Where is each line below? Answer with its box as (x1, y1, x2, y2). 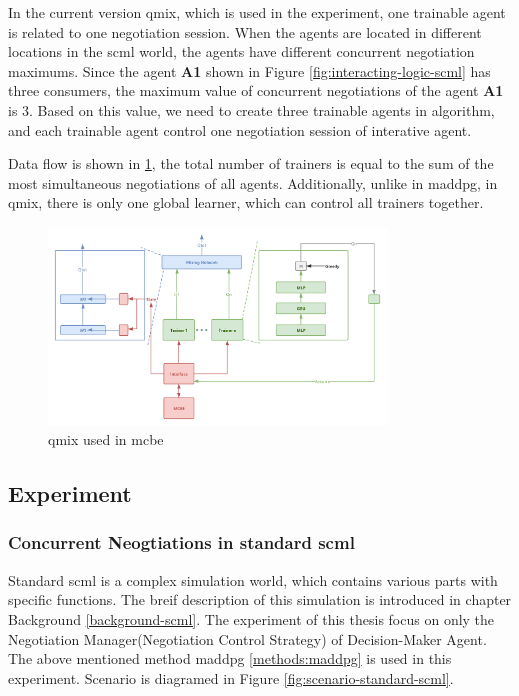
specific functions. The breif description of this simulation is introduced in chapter (8, 589, 512, 610)
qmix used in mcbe (48, 429, 164, 450)
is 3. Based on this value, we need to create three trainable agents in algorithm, (8, 99, 495, 120)
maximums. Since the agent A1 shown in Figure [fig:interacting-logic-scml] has (8, 60, 491, 81)
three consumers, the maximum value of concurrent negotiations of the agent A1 (8, 80, 504, 101)
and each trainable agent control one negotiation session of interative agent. (8, 119, 472, 140)
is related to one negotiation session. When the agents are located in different (8, 21, 482, 42)
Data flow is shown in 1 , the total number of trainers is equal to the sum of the (8, 153, 494, 174)
